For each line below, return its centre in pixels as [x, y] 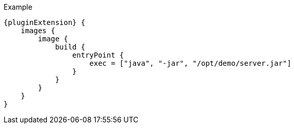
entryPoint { [98, 55]
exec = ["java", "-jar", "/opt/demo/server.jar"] [190, 63]
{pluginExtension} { [45, 22]
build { [70, 47]
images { [38, 31]
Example [18, 7]
